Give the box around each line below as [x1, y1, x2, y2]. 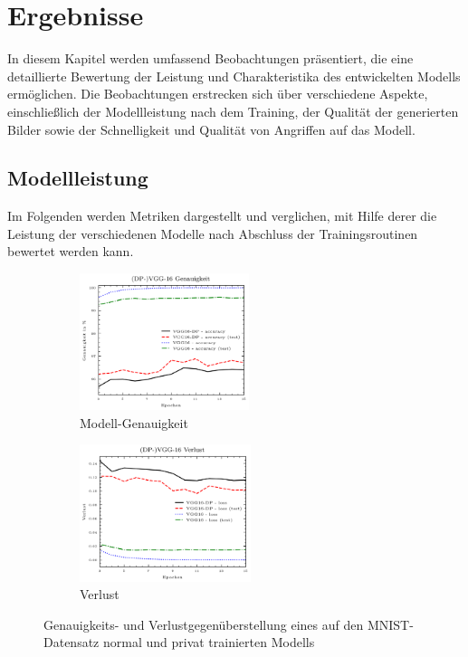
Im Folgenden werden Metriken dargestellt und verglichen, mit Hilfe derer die [7, 206, 437, 225]
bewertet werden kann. [7, 242, 134, 261]
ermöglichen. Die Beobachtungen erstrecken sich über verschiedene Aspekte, [7, 84, 428, 103]
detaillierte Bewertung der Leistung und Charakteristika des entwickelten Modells [7, 66, 461, 85]
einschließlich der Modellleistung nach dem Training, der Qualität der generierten [7, 101, 459, 120]
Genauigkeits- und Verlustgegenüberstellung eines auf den [43, 614, 364, 633]
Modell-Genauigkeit [80, 413, 188, 432]
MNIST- [367, 614, 414, 633]
